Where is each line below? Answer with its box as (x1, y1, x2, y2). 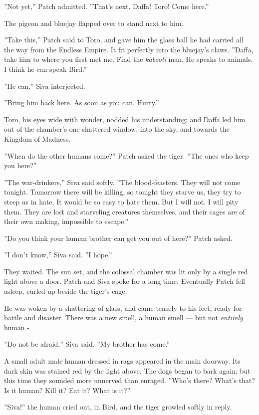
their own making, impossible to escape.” (4, 216, 129, 226)
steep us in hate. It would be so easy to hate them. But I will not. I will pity (4, 196, 239, 207)
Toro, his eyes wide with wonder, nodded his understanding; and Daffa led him (4, 114, 246, 124)
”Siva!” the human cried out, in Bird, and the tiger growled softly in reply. (4, 402, 232, 412)
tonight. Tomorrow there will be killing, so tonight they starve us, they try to (4, 187, 241, 197)
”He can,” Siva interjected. (4, 80, 85, 91)
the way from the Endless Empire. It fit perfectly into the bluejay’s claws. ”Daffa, (4, 44, 254, 54)
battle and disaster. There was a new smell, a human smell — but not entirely (4, 312, 243, 323)
